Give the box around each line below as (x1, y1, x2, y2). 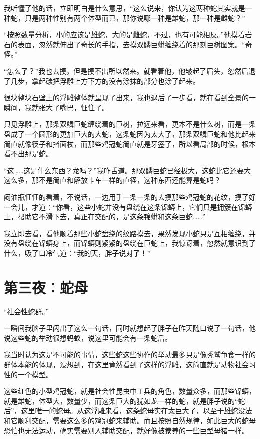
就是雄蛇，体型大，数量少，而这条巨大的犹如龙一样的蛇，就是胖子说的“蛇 (4, 395, 245, 406)
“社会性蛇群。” (4, 306, 49, 316)
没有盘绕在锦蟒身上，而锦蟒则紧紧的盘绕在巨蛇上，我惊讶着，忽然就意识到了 (4, 238, 256, 248)
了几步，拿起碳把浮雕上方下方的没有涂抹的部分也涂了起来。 (4, 75, 200, 86)
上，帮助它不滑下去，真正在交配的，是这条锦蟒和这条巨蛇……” (4, 211, 206, 222)
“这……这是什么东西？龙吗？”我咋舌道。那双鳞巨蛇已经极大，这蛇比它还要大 (4, 165, 251, 175)
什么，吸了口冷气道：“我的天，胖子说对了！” (4, 247, 151, 258)
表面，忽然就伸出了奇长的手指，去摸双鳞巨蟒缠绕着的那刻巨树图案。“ (17, 39, 245, 49)
